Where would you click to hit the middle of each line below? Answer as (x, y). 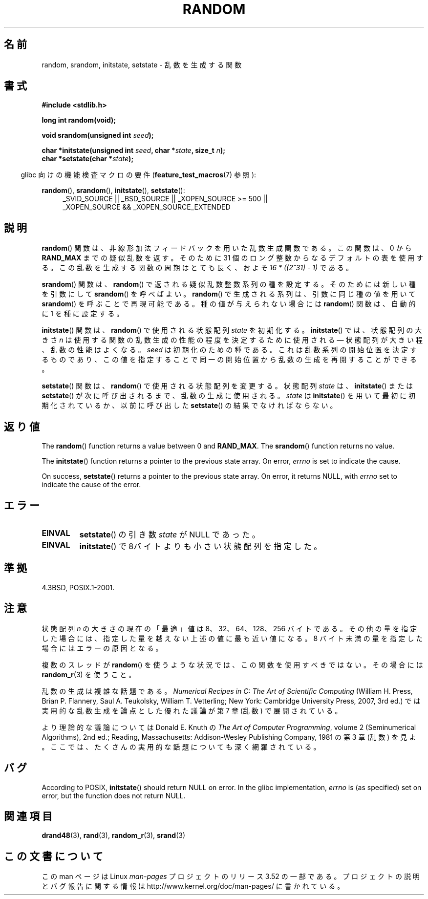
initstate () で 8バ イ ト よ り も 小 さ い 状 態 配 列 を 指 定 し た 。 (201, 546)
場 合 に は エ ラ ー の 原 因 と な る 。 (102, 648)
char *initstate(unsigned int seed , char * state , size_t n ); (134, 150)
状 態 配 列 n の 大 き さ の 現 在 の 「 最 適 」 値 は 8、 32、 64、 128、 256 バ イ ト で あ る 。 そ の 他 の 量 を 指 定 (229, 628)
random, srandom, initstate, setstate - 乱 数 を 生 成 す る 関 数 (142, 64)
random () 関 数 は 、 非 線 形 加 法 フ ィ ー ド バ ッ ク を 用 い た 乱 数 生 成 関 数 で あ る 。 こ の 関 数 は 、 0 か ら (227, 248)
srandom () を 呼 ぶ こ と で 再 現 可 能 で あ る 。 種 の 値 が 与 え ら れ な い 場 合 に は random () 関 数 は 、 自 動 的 (229, 304)
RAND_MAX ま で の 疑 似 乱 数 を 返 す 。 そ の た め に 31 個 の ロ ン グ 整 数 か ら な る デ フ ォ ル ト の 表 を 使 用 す (233, 258)
